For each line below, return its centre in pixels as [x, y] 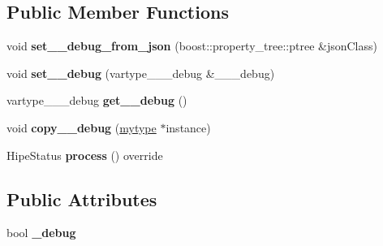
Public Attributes [82, 199]
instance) [188, 127]
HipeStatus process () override [85, 155]
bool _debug [41, 233]
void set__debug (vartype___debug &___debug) [141, 73]
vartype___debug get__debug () [97, 100]
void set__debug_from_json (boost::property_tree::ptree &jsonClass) [192, 46]
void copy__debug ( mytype [82, 127]
